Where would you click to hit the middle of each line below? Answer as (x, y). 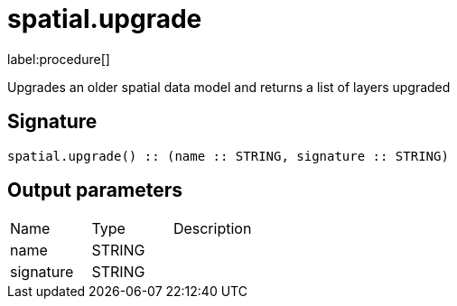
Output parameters (95, 190)
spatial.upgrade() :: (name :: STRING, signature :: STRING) (228, 156)
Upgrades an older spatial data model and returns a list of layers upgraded (229, 87)
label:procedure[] (59, 59)
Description (212, 229)
